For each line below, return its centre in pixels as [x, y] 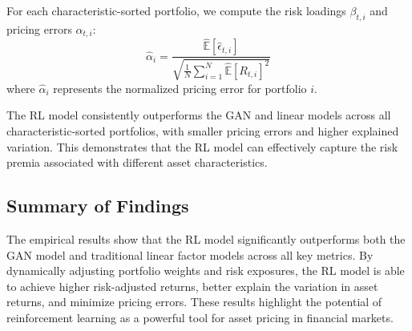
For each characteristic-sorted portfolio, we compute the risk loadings [176, 10]
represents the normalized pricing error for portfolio [180, 88]
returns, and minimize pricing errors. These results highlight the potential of [194, 302]
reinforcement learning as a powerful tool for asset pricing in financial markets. [200, 318]
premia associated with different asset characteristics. [137, 162]
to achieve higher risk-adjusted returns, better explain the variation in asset [192, 286]
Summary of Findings [98, 206]
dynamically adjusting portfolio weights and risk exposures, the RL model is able [206, 270]
